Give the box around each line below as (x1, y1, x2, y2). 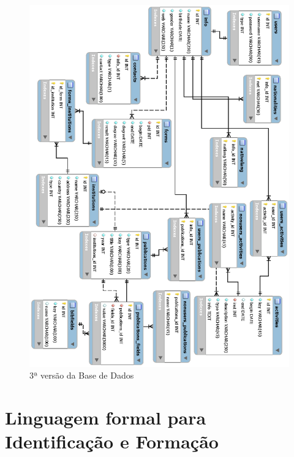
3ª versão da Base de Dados (29, 369, 134, 382)
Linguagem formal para (5, 405, 206, 430)
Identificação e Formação (5, 429, 219, 454)
